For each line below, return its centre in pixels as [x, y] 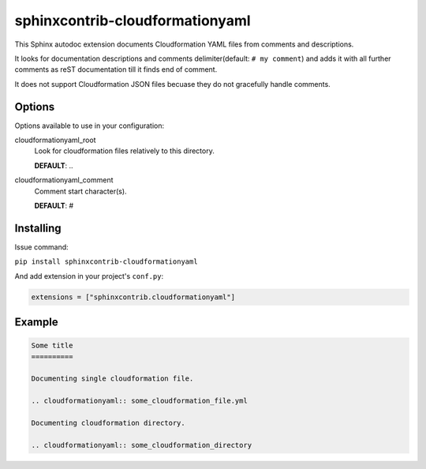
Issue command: [41, 247]
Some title [52, 346]
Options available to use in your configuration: [90, 126]
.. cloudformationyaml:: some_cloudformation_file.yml [139, 401]
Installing [38, 228]
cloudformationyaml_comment [64, 180]
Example [36, 323]
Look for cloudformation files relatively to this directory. [124, 151]
